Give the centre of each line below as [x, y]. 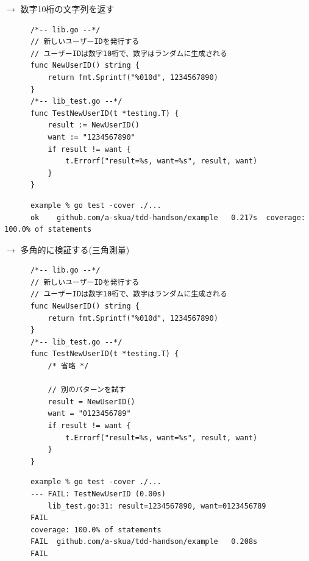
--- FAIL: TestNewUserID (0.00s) [98, 494]
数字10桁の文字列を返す [67, 9]
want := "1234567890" [91, 137]
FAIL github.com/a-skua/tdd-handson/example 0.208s [144, 542]
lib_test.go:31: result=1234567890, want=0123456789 [157, 506]
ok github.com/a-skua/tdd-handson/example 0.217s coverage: [168, 217]
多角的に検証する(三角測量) [75, 249]
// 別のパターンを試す [87, 390]
